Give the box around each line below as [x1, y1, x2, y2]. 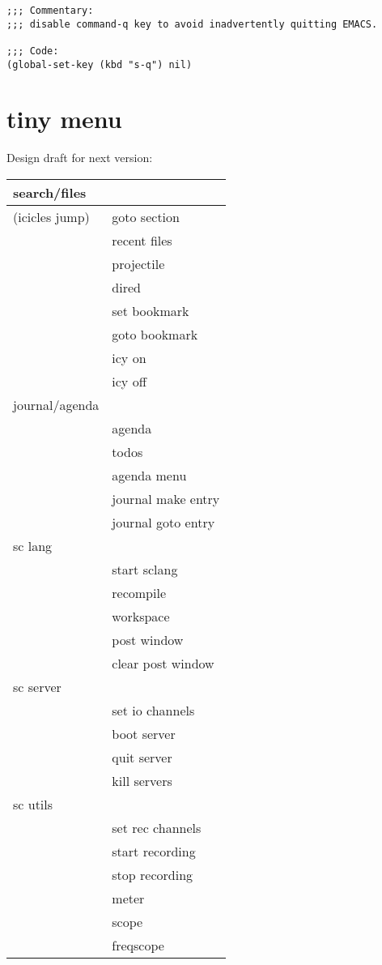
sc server [13, 677, 62, 696]
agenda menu [112, 466, 187, 485]
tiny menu [6, 102, 122, 135]
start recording [112, 842, 196, 860]
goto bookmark [112, 325, 198, 344]
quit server [112, 748, 172, 766]
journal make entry [112, 489, 220, 508]
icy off [112, 372, 146, 391]
